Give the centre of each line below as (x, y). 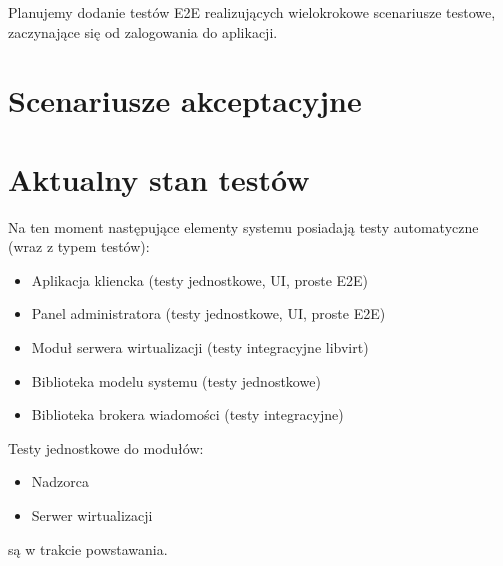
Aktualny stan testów (159, 178)
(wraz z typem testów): (79, 246)
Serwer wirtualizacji (92, 515)
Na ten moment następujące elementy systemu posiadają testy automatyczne (243, 226)
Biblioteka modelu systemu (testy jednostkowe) (176, 380)
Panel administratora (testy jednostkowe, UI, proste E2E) (208, 313)
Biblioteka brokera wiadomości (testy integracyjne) (187, 414)
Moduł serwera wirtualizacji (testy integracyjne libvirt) (200, 347)
